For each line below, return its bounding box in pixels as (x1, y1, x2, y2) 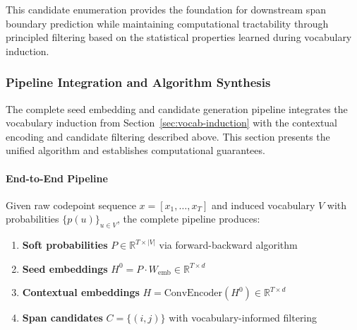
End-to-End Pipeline (6, 170, 108, 185)
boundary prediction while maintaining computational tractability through (6, 16, 329, 30)
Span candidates (22, 310, 103, 325)
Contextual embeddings (22, 285, 140, 300)
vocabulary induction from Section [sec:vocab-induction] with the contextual (6, 115, 338, 130)
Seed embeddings (22, 261, 108, 276)
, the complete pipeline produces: (116, 211, 260, 226)
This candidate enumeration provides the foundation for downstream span (6, 2, 326, 16)
